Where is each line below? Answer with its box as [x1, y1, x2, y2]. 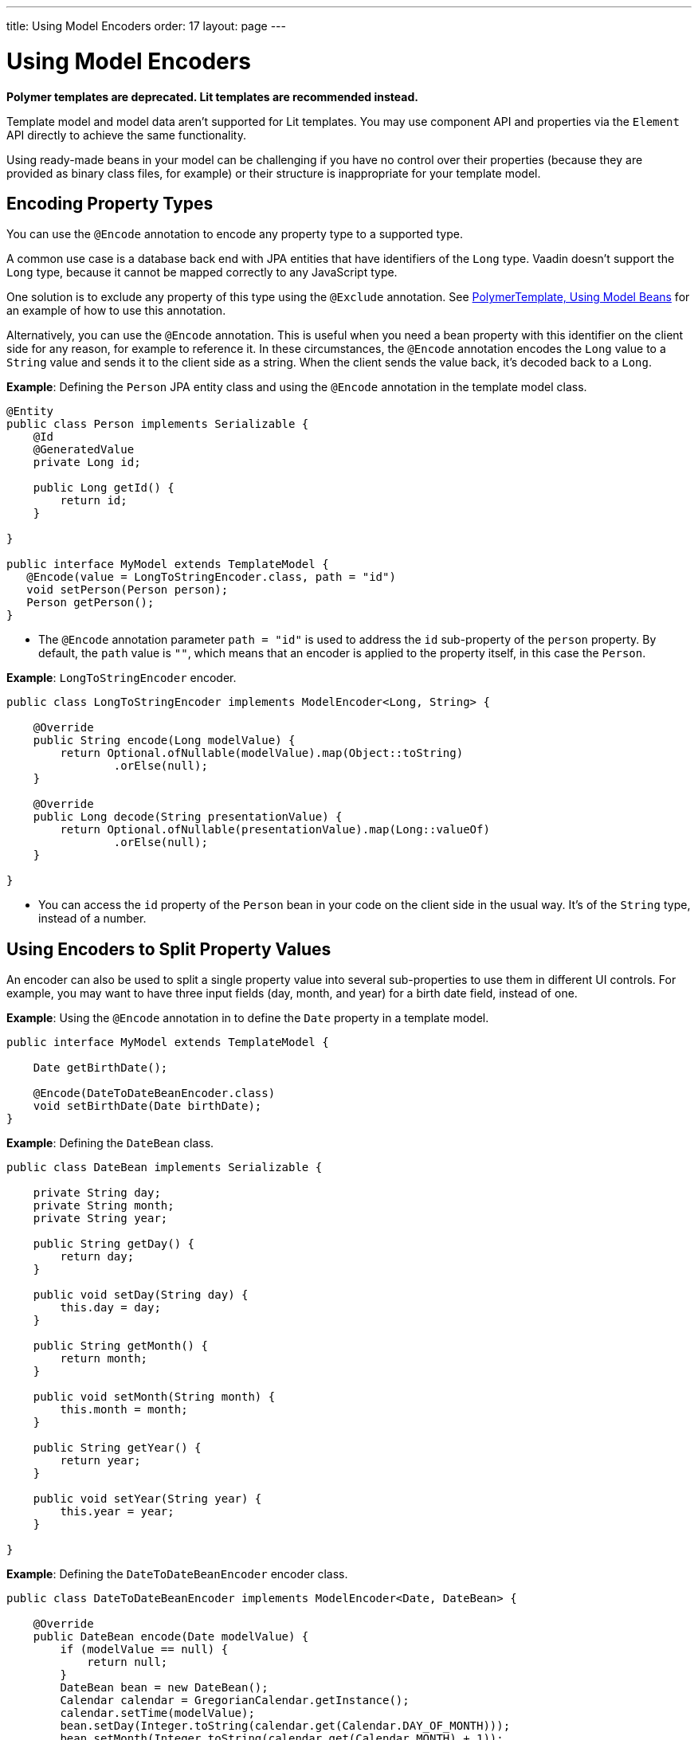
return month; [60, 1352, 148, 1366]
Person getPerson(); [26, 596, 155, 609]
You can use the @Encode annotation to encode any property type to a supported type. [6, 227, 463, 241]
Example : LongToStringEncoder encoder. [6, 671, 237, 685]
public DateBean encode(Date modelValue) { [33, 1630, 309, 1644]
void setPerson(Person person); [26, 583, 229, 597]
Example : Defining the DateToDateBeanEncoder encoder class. [6, 1567, 348, 1581]
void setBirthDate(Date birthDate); [33, 1099, 262, 1113]
